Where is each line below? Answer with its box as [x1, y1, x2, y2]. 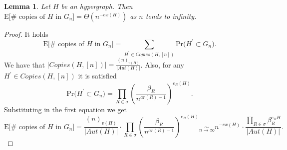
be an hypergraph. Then [61, 1, 133, 11]
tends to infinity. [145, 10, 197, 21]
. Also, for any [140, 59, 184, 70]
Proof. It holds [4, 28, 48, 39]
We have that [4, 59, 45, 70]
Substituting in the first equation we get [4, 104, 127, 114]
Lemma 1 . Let [4, 1, 50, 11]
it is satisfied [78, 71, 117, 81]
